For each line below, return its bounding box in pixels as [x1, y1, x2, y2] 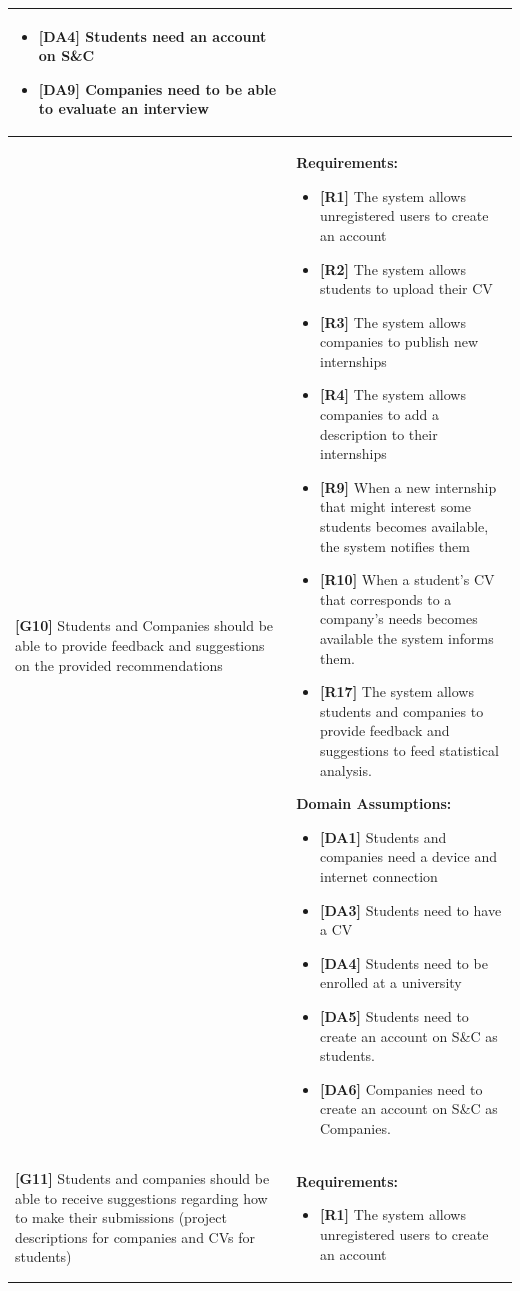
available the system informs [320, 628, 494, 648]
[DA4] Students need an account [38, 25, 267, 46]
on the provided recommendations [15, 654, 223, 675]
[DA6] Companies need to [320, 1078, 483, 1099]
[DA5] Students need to [320, 1005, 469, 1026]
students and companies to [320, 700, 484, 721]
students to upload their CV [320, 278, 493, 299]
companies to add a [320, 404, 440, 425]
